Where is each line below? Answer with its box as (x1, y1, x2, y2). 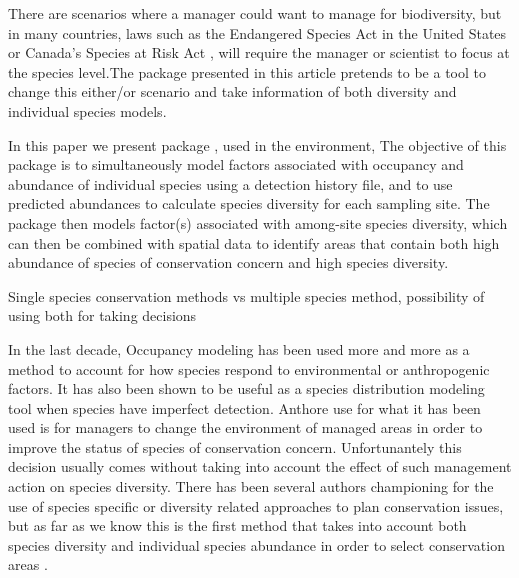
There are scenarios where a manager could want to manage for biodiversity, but (8, 3, 502, 23)
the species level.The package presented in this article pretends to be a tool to (8, 61, 487, 82)
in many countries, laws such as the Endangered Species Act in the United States (8, 22, 507, 43)
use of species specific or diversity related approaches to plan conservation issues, (8, 495, 504, 516)
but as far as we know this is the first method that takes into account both (8, 515, 467, 536)
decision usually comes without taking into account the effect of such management (8, 456, 512, 477)
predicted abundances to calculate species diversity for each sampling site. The (8, 193, 490, 214)
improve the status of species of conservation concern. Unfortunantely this (8, 436, 462, 457)
